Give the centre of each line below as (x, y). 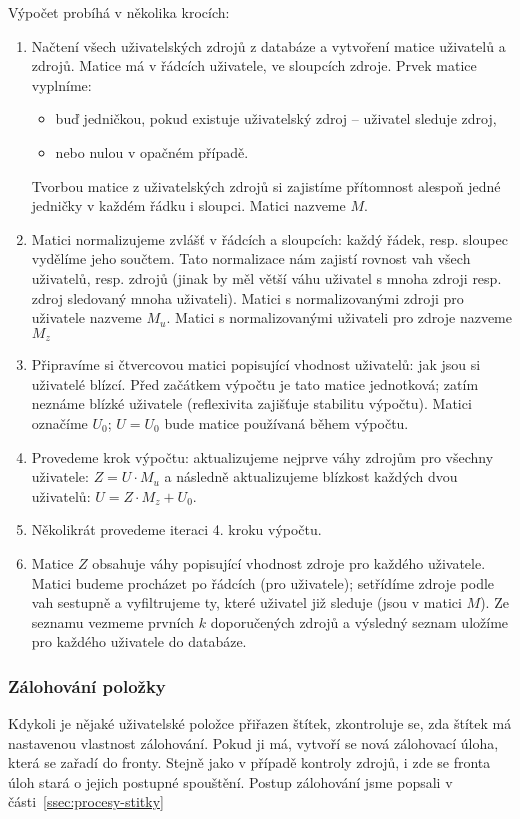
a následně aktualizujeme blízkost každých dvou (311, 476)
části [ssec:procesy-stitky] (86, 801)
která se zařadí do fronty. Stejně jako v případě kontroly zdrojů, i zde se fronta (249, 762)
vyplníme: (61, 84)
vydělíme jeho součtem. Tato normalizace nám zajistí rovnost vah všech (251, 258)
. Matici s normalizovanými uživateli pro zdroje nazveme (339, 317)
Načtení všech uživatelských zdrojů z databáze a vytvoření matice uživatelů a (268, 45)
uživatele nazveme (86, 317)
